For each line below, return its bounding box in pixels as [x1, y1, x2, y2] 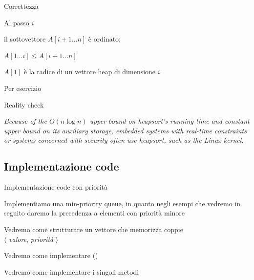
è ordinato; [88, 34, 121, 44]
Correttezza [4, 1, 39, 11]
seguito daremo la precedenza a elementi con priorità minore [4, 208, 185, 218]
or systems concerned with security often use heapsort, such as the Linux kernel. [4, 135, 244, 145]
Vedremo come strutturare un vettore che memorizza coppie [4, 224, 183, 234]
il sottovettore [4, 34, 46, 44]
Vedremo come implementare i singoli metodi [4, 266, 139, 277]
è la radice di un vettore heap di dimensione [23, 66, 156, 77]
